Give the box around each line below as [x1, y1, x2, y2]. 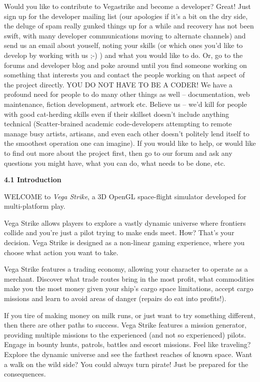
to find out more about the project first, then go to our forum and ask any [4, 147, 232, 158]
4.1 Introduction [4, 174, 61, 185]
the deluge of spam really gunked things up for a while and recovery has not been [4, 20, 254, 31]
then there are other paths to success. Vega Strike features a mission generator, [4, 320, 246, 330]
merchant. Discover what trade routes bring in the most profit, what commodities [4, 273, 254, 284]
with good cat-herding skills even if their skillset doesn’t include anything [4, 108, 229, 119]
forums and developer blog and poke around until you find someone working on [4, 59, 247, 70]
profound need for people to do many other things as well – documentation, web [4, 89, 250, 99]
